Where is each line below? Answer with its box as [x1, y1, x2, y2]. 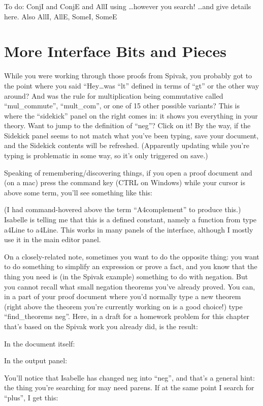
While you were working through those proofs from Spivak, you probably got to [4, 70, 252, 81]
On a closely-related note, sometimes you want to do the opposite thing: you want [4, 251, 259, 262]
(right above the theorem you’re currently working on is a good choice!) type [4, 301, 243, 311]
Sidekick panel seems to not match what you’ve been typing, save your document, [4, 130, 259, 140]
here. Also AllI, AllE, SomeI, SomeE [4, 11, 117, 21]
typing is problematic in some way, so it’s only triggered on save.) [4, 150, 208, 161]
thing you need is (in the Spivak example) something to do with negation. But [4, 271, 248, 281]
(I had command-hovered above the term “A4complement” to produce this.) [4, 204, 241, 215]
